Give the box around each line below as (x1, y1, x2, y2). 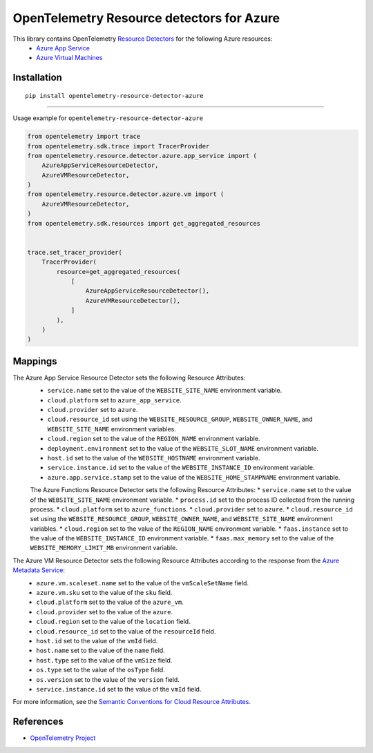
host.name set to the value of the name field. (36, 646, 165, 655)
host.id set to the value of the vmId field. (36, 636, 158, 645)
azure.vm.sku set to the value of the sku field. (36, 589, 173, 597)
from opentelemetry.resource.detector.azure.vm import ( (27, 190, 224, 198)
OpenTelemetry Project (30, 734, 96, 742)
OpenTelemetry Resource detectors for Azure (12, 10, 280, 26)
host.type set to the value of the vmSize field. (36, 656, 173, 664)
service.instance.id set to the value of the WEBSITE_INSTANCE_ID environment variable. (47, 463, 315, 472)
